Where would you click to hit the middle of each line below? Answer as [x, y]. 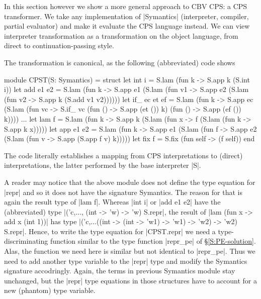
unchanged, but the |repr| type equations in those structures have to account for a [130, 280]
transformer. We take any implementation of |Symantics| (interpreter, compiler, [126, 16]
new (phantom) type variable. [50, 290]
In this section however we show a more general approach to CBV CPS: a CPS [126, 6]
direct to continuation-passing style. [59, 45]
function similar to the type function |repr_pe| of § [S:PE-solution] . [153, 241]
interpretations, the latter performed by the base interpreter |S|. [103, 165]
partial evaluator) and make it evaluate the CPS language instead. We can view [127, 26]
